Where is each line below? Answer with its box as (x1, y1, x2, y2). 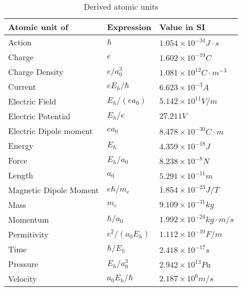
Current (8, 81, 36, 92)
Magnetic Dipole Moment (8, 184, 99, 196)
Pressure (8, 258, 39, 270)
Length (8, 169, 34, 181)
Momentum (8, 214, 49, 225)
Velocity (8, 273, 37, 284)
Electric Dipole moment (8, 125, 93, 137)
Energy (8, 140, 34, 151)
